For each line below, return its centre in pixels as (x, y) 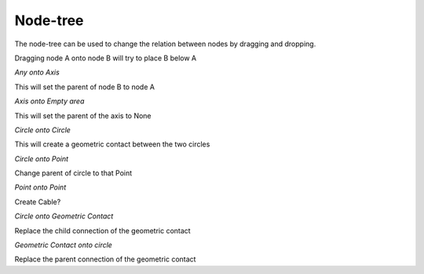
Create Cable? (38, 202)
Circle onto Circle (42, 130)
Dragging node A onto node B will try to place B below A (105, 58)
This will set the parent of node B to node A (84, 87)
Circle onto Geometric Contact (64, 216)
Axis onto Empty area (49, 101)
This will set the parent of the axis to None (83, 115)
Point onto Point (40, 187)
